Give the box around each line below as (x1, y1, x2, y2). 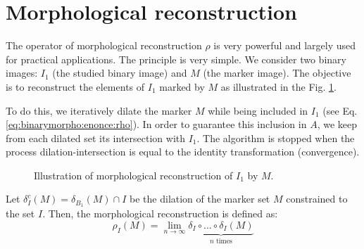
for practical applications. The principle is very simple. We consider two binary (6, 51, 346, 66)
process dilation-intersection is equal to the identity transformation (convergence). (6, 144, 360, 159)
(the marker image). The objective (203, 65, 351, 80)
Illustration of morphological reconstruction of (34, 167, 233, 182)
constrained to (286, 191, 348, 206)
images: (6, 65, 38, 80)
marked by (159, 79, 205, 94)
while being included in (208, 103, 308, 117)
